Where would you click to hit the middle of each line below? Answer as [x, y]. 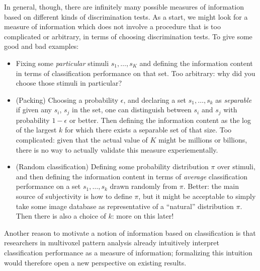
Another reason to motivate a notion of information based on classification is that [130, 232]
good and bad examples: [41, 46]
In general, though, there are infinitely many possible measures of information [124, 7]
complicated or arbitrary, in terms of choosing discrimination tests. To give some [128, 36]
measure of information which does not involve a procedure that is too [112, 26]
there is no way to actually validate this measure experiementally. [117, 149]
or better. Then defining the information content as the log [160, 120]
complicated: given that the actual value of [82, 139]
